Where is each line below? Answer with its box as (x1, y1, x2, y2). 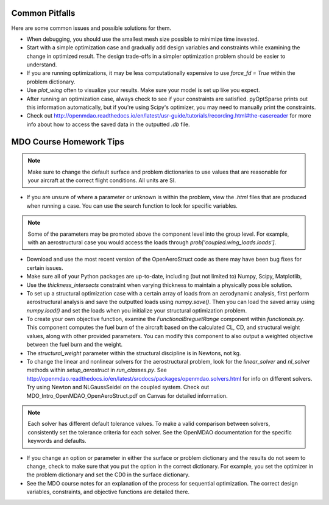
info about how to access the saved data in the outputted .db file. (26, 121, 190, 128)
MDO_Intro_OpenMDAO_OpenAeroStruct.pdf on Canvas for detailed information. (26, 392, 228, 399)
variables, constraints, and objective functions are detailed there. (26, 488, 190, 496)
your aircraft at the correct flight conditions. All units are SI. (27, 177, 176, 184)
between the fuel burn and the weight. (26, 341, 123, 348)
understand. (26, 61, 57, 68)
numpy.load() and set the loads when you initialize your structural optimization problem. (26, 306, 247, 314)
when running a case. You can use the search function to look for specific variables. (26, 202, 238, 210)
